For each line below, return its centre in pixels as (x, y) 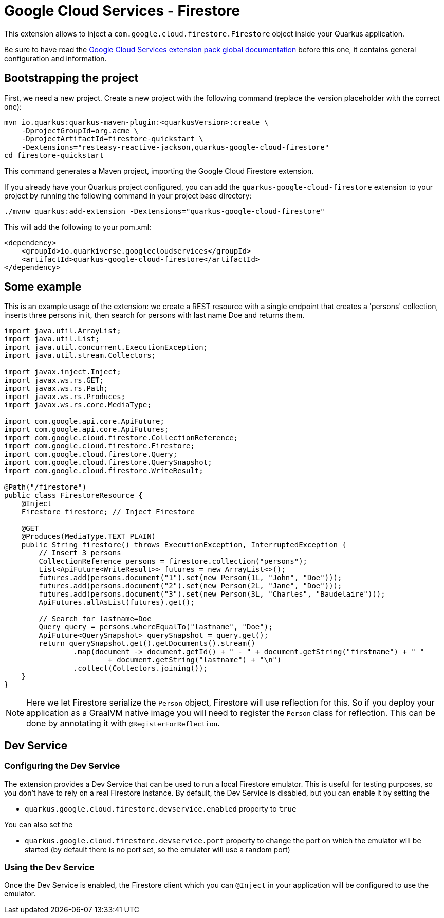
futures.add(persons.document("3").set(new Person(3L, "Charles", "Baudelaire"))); (212, 594)
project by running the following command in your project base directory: (128, 195)
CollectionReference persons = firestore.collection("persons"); (173, 561)
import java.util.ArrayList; (63, 331)
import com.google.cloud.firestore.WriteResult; (104, 471)
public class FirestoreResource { (73, 496)
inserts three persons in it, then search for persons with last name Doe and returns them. (154, 315)
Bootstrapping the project (71, 78)
